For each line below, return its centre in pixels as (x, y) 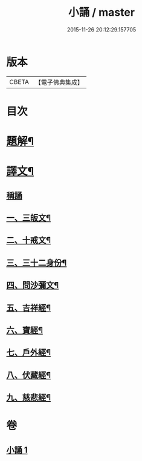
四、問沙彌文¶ (33, 285)
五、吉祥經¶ (29, 308)
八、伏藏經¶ (29, 375)
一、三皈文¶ (29, 218)
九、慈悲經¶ (29, 398)
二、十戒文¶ (29, 240)
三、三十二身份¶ (37, 263)
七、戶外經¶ (29, 352)
